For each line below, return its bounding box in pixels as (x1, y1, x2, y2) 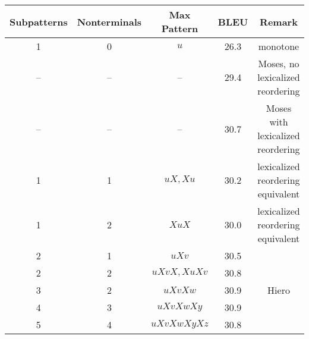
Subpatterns (10, 14, 68, 29)
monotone (258, 39, 299, 53)
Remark (260, 14, 298, 29)
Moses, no (258, 56, 299, 70)
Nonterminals (77, 14, 142, 29)
